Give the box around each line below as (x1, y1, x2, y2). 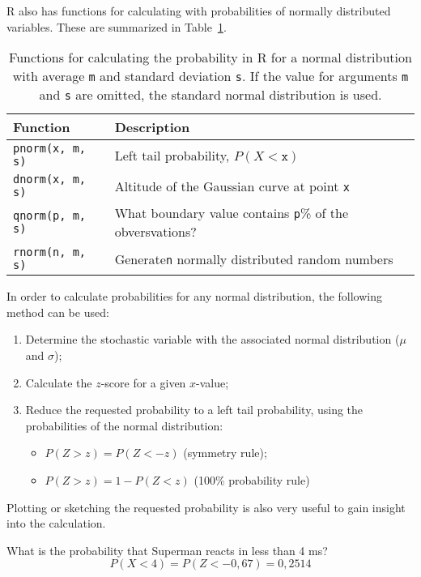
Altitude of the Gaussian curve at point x (114, 176, 350, 195)
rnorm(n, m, (13, 246, 87, 259)
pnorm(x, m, (13, 142, 87, 156)
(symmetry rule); (183, 444, 267, 461)
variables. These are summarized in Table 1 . (6, 18, 227, 35)
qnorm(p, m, (13, 209, 87, 223)
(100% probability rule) (193, 471, 310, 488)
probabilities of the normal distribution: (25, 417, 223, 434)
